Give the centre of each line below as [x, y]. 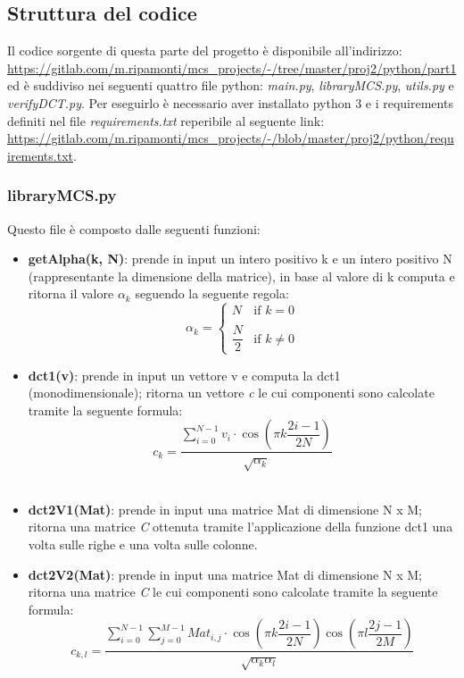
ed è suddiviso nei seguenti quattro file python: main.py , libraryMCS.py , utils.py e [231, 85]
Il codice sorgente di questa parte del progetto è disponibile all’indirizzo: [205, 50]
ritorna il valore [71, 293]
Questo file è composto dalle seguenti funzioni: [134, 228]
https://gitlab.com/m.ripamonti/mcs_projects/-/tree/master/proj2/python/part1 [232, 67]
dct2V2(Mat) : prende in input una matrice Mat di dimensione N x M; [225, 574]
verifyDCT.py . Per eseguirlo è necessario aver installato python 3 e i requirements [230, 102]
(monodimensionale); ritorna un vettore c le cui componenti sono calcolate [231, 393]
